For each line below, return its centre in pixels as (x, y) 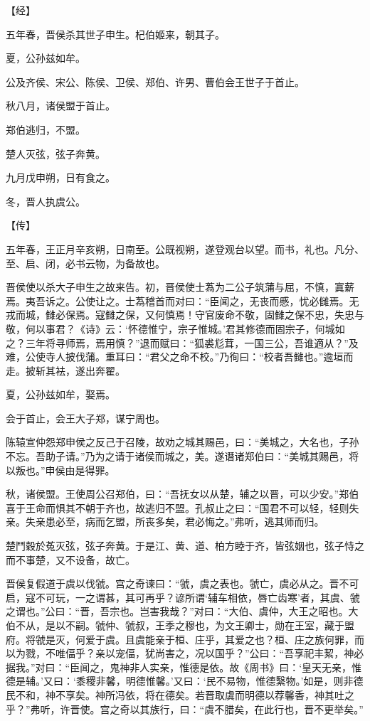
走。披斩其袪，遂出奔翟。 (65, 370)
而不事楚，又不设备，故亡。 (70, 559)
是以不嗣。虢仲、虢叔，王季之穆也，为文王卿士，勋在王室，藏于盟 (200, 625)
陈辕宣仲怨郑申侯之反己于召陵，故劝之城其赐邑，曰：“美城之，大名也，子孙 (183, 442)
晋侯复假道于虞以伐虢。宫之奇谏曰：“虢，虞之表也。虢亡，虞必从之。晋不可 (183, 583)
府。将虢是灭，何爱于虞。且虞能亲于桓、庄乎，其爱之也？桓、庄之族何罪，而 (185, 639)
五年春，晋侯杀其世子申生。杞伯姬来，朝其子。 (115, 34)
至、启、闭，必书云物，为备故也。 (85, 263)
